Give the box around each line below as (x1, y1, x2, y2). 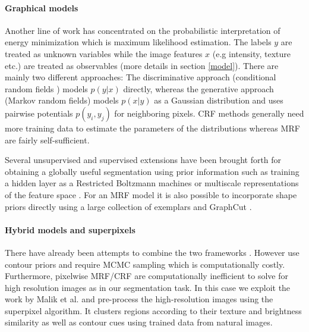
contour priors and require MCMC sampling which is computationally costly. (5, 258, 285, 270)
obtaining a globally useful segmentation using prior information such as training (5, 165, 299, 177)
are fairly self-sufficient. (5, 133, 90, 146)
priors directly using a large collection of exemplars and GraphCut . (5, 200, 252, 212)
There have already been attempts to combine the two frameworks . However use (5, 246, 299, 258)
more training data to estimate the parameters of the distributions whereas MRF (5, 121, 300, 134)
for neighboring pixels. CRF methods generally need (114, 107, 304, 119)
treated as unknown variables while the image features (5, 47, 203, 59)
